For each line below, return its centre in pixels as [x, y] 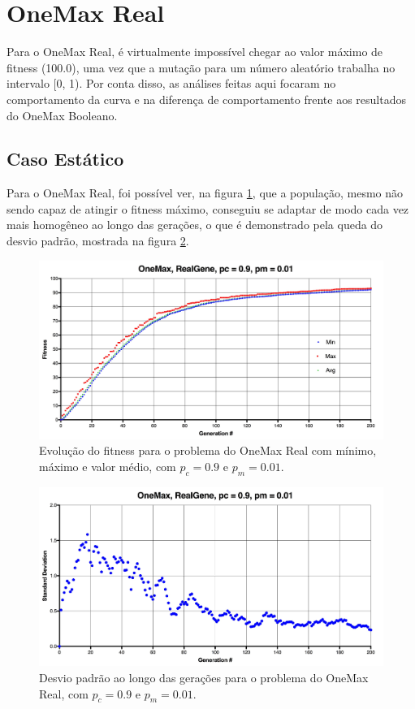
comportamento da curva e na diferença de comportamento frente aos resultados [206, 99]
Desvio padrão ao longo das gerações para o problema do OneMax [204, 678]
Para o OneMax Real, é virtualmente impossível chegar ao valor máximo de [195, 52]
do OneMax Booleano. [62, 115]
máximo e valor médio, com [108, 466]
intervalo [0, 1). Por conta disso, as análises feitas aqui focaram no [171, 83]
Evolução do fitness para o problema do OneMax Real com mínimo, [208, 450]
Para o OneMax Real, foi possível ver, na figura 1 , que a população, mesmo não [205, 193]
